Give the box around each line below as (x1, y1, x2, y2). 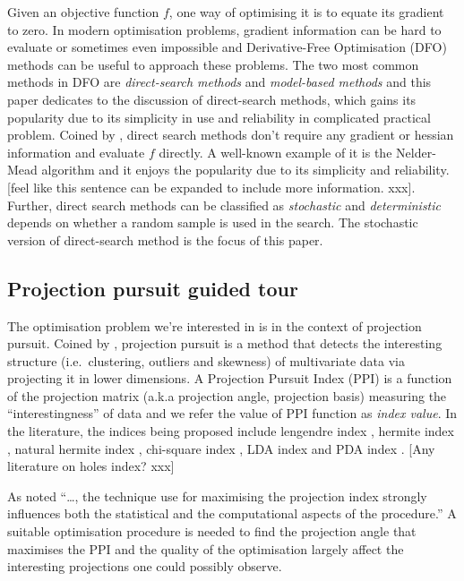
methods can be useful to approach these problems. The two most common (7, 55, 419, 73)
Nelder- (396, 142, 436, 161)
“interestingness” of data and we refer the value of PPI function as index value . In (7, 404, 458, 423)
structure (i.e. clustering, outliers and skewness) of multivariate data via (7, 351, 405, 370)
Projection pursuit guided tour (7, 274, 298, 302)
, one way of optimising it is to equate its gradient (168, 3, 444, 21)
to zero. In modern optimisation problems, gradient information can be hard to (7, 20, 442, 38)
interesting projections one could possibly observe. (7, 557, 282, 576)
